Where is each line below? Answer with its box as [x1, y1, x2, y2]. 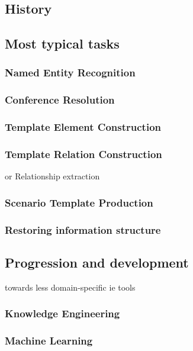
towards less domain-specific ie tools [5, 281, 136, 293]
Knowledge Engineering [5, 306, 120, 321]
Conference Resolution [5, 92, 115, 107]
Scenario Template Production [5, 195, 153, 210]
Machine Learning [5, 333, 93, 348]
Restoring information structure [5, 222, 161, 237]
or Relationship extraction [5, 170, 100, 182]
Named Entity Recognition [5, 65, 136, 80]
